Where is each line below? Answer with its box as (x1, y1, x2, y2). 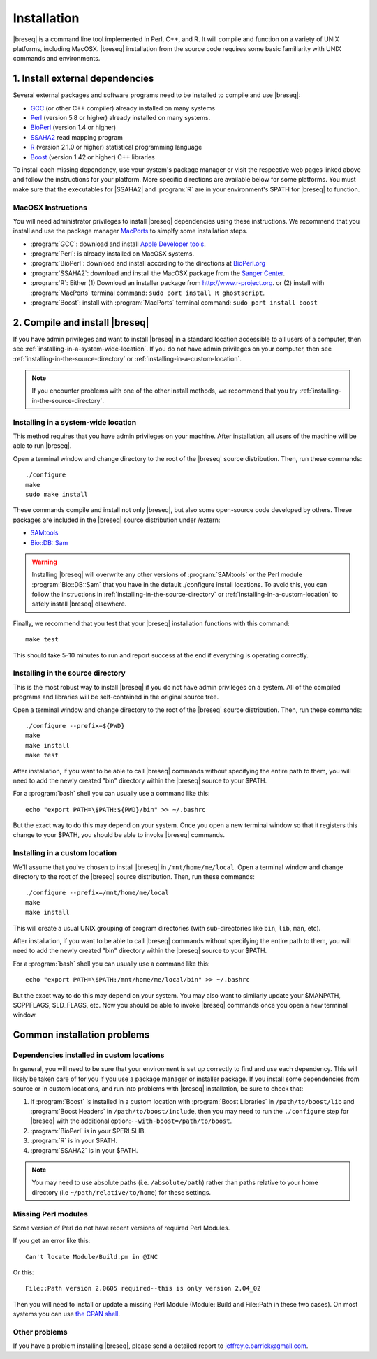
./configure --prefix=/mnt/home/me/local (25, 889, 169, 897)
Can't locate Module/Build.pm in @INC (25, 1253, 158, 1260)
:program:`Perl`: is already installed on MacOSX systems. (30, 249, 195, 258)
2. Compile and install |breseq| (13, 317, 149, 328)
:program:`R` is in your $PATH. (30, 1136, 118, 1145)
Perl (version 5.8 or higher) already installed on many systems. (30, 114, 211, 122)
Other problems (13, 1328, 68, 1337)
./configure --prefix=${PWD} (25, 722, 125, 729)
